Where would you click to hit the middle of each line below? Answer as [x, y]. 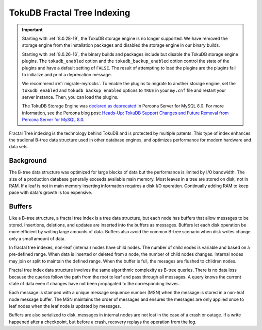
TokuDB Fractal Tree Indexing [70, 13]
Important [33, 30]
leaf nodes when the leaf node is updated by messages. [65, 306]
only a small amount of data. [37, 239]
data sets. [19, 147]
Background [28, 161]
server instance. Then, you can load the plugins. [70, 97]
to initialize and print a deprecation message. [67, 74]
